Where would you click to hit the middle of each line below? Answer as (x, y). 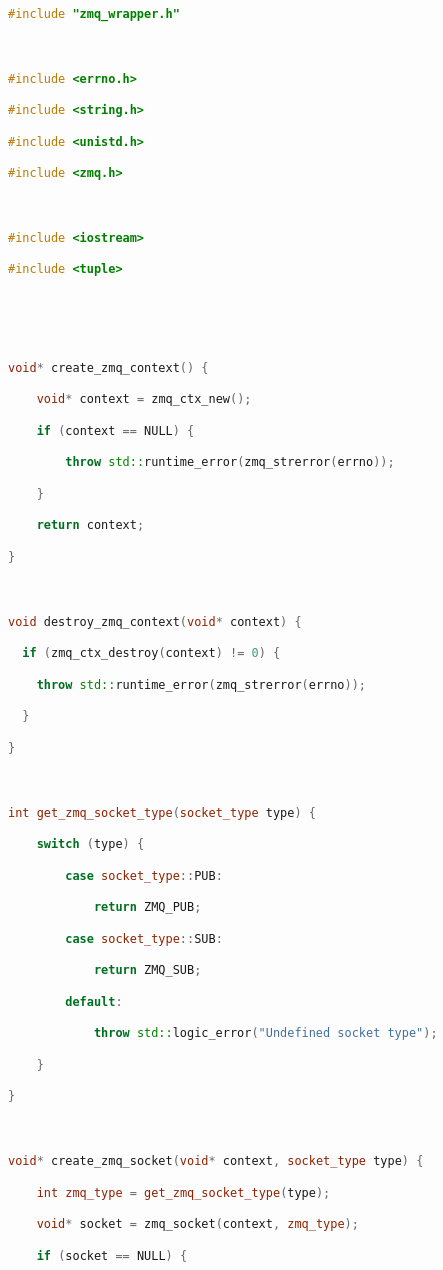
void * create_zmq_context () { (108, 367)
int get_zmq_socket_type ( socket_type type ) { (162, 812)
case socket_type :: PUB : (144, 875)
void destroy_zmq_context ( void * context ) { (155, 621)
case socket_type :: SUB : (144, 938)
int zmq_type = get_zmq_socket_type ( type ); (183, 1192)
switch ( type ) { (90, 844)
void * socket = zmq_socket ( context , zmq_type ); (197, 1224)
